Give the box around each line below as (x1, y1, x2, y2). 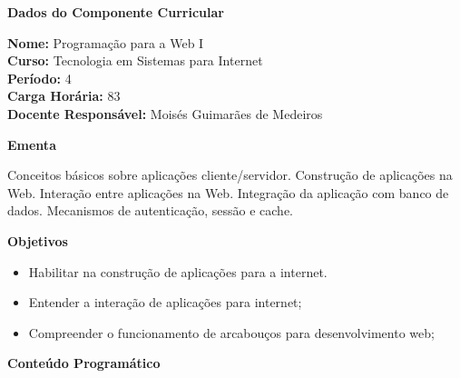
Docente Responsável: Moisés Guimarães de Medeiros (7, 104, 323, 123)
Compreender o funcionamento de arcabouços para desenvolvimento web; (28, 323, 435, 342)
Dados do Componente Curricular (7, 3, 224, 21)
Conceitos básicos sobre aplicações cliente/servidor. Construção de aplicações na (7, 165, 453, 184)
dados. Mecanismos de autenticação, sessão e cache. (7, 201, 293, 220)
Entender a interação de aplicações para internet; (28, 293, 302, 312)
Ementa (7, 134, 56, 154)
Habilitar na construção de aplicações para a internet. (28, 262, 328, 281)
